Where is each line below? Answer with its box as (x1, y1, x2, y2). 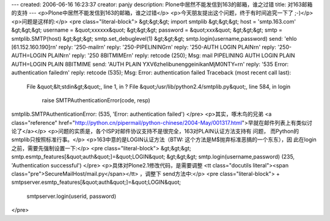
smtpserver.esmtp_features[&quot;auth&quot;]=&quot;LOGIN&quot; (11, 178, 182, 186)
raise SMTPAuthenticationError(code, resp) (42, 96, 151, 103)
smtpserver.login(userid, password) (26, 192, 117, 200)
